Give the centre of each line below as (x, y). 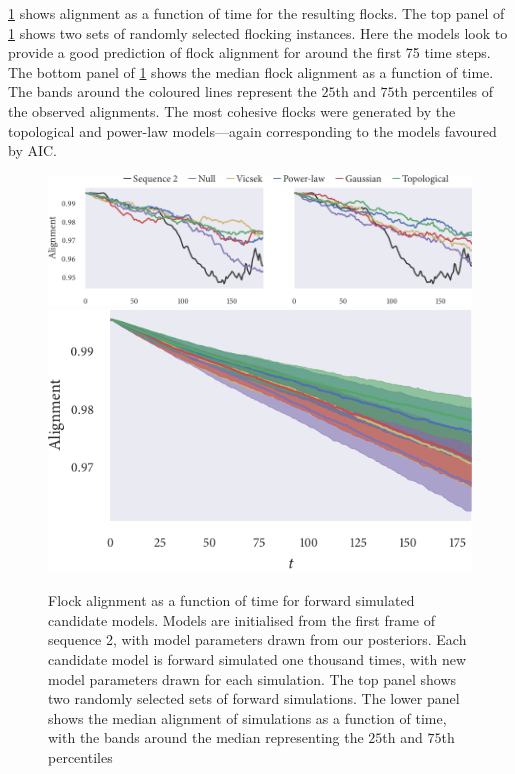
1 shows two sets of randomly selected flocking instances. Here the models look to (258, 32)
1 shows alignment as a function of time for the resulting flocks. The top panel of (256, 13)
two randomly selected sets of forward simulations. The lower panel (254, 698)
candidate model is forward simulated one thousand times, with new (257, 659)
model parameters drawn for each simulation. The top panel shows (252, 678)
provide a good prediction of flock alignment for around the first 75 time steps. (249, 52)
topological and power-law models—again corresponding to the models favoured (252, 130)
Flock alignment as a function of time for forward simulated (231, 600)
